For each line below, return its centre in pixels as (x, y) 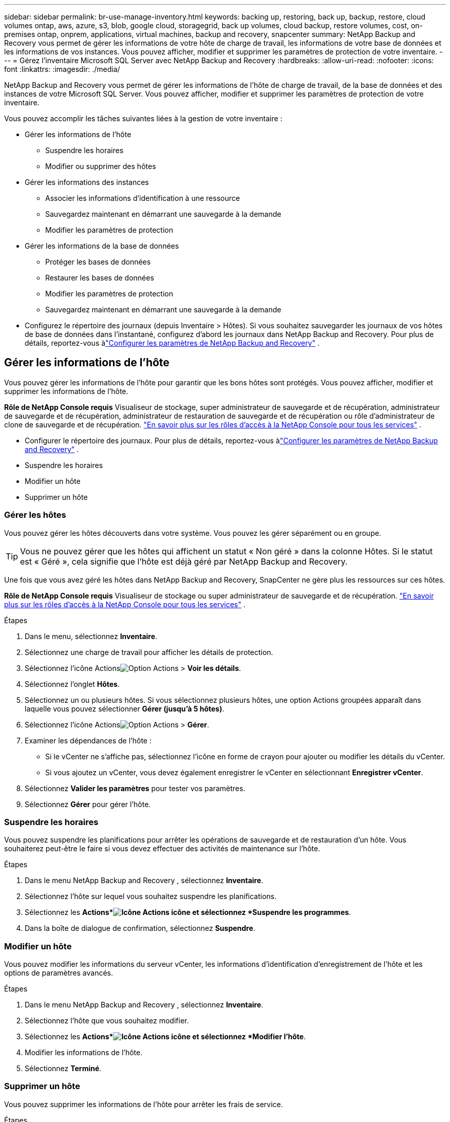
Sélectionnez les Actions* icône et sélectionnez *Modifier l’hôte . (165, 1037)
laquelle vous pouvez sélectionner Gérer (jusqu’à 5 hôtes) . (125, 708)
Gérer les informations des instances (87, 182)
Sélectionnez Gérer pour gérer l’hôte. (88, 804)
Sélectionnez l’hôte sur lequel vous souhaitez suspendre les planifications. (151, 896)
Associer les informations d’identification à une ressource (143, 198)
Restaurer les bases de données (100, 278)
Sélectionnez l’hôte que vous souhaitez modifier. (107, 1021)
